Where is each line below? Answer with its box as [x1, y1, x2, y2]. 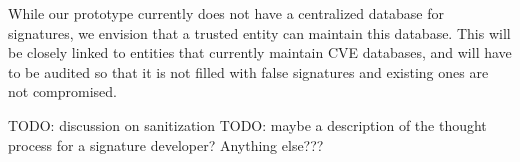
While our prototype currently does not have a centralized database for [8, 3, 444, 23]
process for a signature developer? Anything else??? [8, 134, 324, 155]
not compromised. [8, 81, 118, 102]
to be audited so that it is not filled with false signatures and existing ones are [8, 61, 489, 82]
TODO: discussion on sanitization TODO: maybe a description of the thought [8, 114, 487, 135]
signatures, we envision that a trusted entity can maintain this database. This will [8, 22, 511, 43]
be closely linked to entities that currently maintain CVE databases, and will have [8, 42, 512, 63]
